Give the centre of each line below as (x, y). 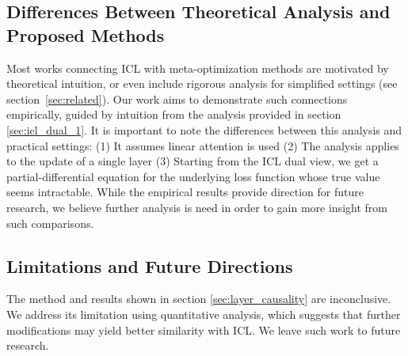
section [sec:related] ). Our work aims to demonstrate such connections (177, 98)
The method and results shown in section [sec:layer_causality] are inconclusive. (199, 299)
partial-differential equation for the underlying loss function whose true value (193, 176)
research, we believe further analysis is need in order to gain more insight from (197, 207)
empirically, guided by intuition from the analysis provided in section (174, 114)
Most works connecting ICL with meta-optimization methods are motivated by (198, 68)
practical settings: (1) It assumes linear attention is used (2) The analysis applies (203, 145)
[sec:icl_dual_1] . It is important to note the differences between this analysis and (204, 129)
